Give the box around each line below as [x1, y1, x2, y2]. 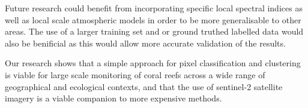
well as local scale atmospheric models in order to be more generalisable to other [5, 13, 301, 26]
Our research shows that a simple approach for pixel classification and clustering [5, 57, 301, 69]
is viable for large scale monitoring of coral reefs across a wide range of [5, 68, 265, 81]
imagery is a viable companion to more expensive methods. [5, 92, 222, 104]
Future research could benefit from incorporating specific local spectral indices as [5, 2, 303, 14]
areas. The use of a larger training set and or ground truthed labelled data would [5, 25, 304, 38]
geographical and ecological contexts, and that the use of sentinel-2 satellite [5, 80, 283, 92]
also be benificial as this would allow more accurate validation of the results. [5, 36, 286, 49]
